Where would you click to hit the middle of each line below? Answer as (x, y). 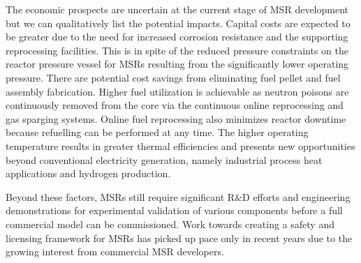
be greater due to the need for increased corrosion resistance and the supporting (177, 37)
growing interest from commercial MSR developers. (115, 251)
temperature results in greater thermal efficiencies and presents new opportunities (180, 145)
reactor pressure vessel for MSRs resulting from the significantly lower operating (177, 64)
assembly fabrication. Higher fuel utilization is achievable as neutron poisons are (177, 91)
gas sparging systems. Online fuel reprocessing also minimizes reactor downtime (176, 118)
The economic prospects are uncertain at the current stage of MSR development (177, 9)
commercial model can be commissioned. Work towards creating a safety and (170, 224)
